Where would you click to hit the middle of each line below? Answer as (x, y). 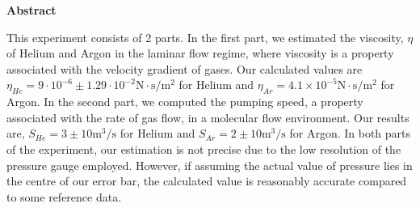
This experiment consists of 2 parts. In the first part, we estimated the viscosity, (205, 37)
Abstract (31, 10)
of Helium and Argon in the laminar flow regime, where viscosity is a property (200, 53)
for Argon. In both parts (350, 133)
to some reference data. (64, 196)
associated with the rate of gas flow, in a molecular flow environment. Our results (208, 117)
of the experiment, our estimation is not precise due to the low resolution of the (204, 149)
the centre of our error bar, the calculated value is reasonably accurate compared (207, 181)
